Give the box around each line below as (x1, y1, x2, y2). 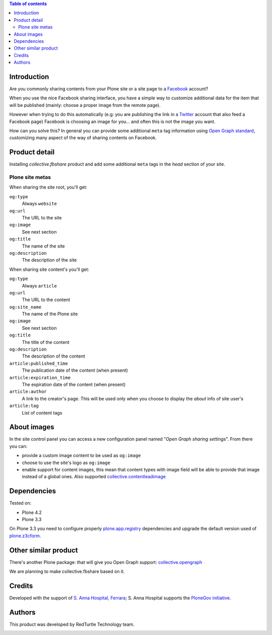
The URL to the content (22, 297, 71, 303)
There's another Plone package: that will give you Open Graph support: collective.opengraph (9, 559, 202, 565)
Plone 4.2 (22, 509, 42, 515)
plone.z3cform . (9, 533, 41, 539)
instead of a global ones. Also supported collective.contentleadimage (22, 474, 166, 480)
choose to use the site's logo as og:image (22, 459, 111, 466)
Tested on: (9, 500, 32, 506)
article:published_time (9, 361, 68, 366)
